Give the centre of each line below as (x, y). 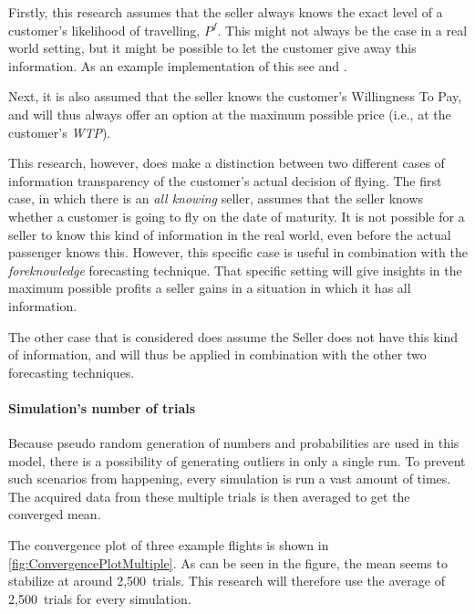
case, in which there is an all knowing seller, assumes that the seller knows (216, 198)
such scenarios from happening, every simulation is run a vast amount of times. (230, 479)
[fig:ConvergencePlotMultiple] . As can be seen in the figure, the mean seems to (228, 562)
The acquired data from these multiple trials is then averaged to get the (209, 496)
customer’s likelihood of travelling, (104, 30)
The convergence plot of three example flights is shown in (169, 545)
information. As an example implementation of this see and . (178, 65)
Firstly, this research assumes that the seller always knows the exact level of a (226, 12)
